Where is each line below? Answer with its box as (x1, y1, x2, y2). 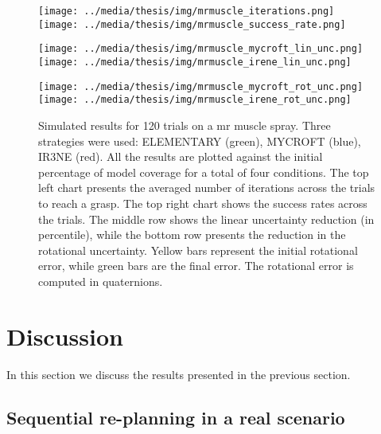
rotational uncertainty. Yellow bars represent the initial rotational (38, 241, 358, 258)
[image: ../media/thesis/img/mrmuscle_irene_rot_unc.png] (38, 94, 352, 106)
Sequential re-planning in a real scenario (6, 405, 345, 429)
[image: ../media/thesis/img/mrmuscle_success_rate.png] (38, 18, 346, 30)
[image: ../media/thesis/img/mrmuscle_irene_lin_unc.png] (38, 56, 352, 68)
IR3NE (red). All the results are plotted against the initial (38, 148, 323, 165)
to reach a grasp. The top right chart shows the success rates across (38, 194, 367, 211)
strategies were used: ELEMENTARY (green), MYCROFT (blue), (38, 132, 361, 149)
